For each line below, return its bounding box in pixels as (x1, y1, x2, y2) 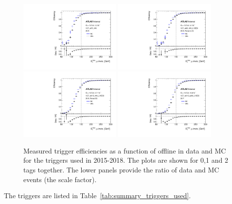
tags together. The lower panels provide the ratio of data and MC (23, 165, 219, 175)
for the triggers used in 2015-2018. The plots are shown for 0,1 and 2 (23, 155, 228, 165)
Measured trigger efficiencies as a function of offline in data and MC (23, 145, 226, 155)
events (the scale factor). (23, 174, 97, 184)
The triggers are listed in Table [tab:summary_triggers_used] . (4, 190, 191, 201)
